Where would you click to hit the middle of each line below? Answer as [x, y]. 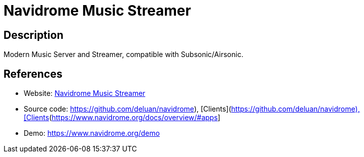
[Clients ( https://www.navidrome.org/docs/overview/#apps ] [122, 118]
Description [34, 35]
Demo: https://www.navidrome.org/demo [92, 133]
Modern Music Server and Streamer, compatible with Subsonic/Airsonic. [124, 55]
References [33, 74]
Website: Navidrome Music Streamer [85, 93]
